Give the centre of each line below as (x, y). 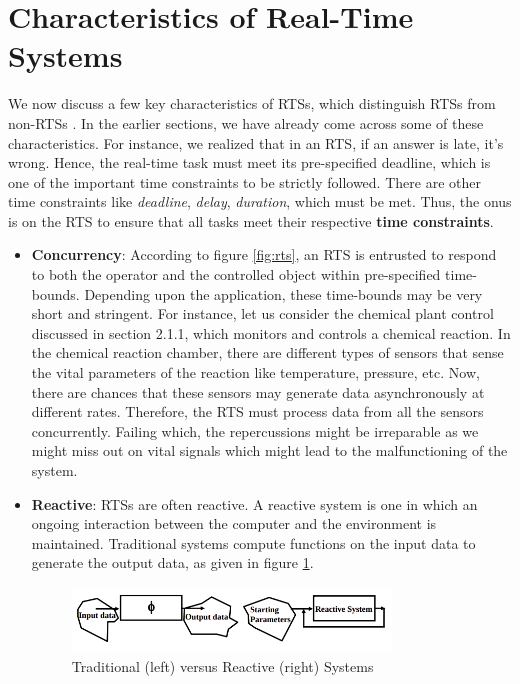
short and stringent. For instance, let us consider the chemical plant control (262, 313)
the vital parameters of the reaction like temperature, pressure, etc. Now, (255, 372)
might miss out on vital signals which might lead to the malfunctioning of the (269, 450)
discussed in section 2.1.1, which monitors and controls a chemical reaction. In (271, 332)
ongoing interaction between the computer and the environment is (234, 523)
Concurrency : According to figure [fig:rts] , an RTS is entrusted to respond (264, 254)
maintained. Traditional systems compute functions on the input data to (253, 542)
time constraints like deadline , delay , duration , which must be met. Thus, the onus (260, 201)
